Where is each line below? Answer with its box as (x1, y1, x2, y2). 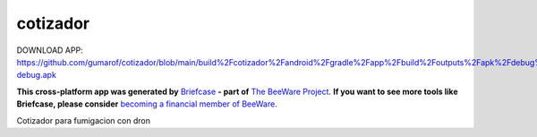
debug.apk (16, 70, 57, 81)
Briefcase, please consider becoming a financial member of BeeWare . (16, 98, 277, 109)
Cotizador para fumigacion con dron (16, 115, 151, 125)
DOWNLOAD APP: (16, 45, 84, 56)
